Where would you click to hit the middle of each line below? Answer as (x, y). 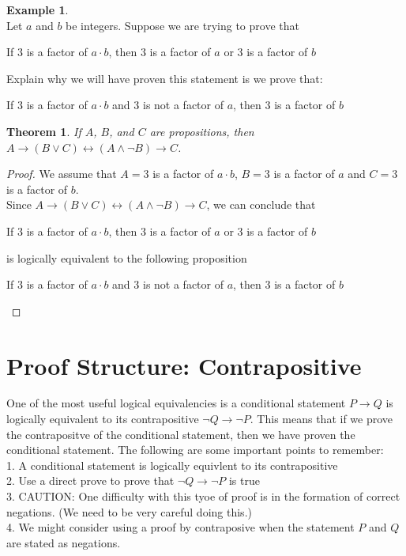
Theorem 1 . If (44, 131)
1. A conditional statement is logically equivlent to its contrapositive (172, 465)
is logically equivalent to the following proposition (127, 257)
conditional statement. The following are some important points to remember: (195, 450)
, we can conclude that (261, 204)
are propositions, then (202, 131)
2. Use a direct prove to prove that (90, 480)
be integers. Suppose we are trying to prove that (182, 25)
